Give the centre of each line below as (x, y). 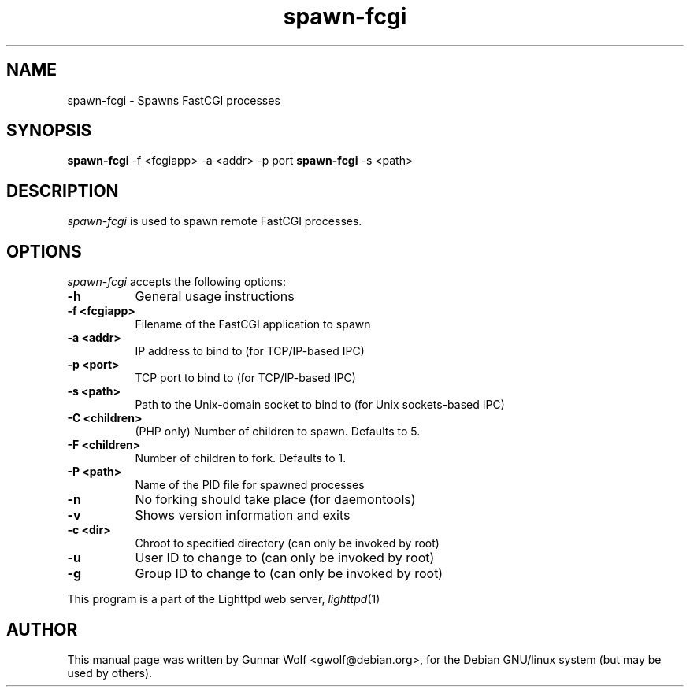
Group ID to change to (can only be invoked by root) (289, 574)
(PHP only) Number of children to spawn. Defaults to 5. (278, 432)
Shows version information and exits (243, 515)
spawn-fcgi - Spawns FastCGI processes (174, 100)
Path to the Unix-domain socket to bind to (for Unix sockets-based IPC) (320, 405)
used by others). (110, 673)
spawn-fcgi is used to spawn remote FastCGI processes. (215, 221)
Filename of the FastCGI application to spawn (253, 324)
